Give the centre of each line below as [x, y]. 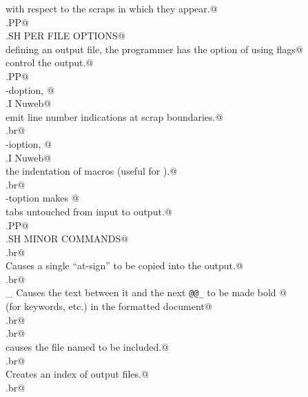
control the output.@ [50, 62]
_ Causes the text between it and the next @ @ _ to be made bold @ [146, 292]
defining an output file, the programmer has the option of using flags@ [154, 49]
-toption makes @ [42, 198]
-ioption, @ [29, 143]
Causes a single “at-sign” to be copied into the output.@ [124, 265]
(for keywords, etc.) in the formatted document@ [109, 306]
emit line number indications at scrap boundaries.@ [114, 116]
